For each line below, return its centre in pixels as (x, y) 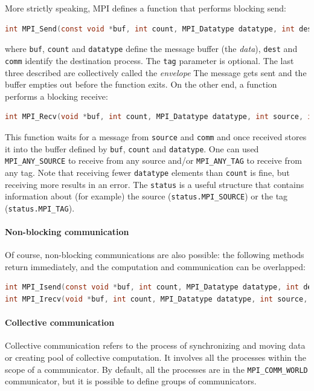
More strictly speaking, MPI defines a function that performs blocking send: (146, 8)
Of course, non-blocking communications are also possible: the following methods (155, 255)
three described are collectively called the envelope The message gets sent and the (156, 72)
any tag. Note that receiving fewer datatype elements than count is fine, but (147, 172)
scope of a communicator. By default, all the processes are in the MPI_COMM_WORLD (156, 369)
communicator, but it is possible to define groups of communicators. (131, 381)
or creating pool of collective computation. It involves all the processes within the (155, 357)
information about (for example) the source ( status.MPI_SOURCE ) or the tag (146, 196)
